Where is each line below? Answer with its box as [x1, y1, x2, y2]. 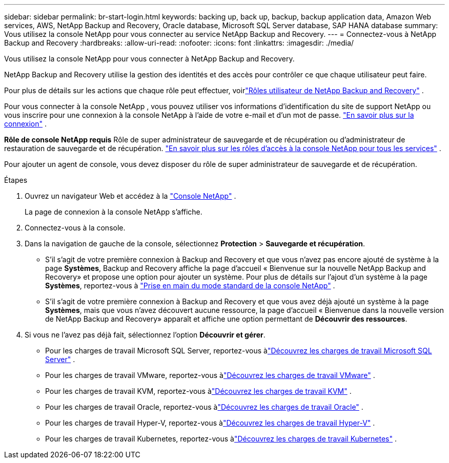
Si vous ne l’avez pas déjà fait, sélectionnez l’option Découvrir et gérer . [25, 330, 266, 339]
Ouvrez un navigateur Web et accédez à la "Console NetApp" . [25, 192, 236, 200]
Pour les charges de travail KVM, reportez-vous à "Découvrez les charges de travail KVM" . [45, 387, 352, 395]
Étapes [4, 176, 28, 184]
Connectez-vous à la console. [25, 223, 126, 232]
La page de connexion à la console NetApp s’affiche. [25, 207, 202, 216]
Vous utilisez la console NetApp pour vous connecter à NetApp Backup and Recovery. [4, 54, 295, 63]
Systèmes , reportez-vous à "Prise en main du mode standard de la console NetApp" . [45, 281, 335, 290]
